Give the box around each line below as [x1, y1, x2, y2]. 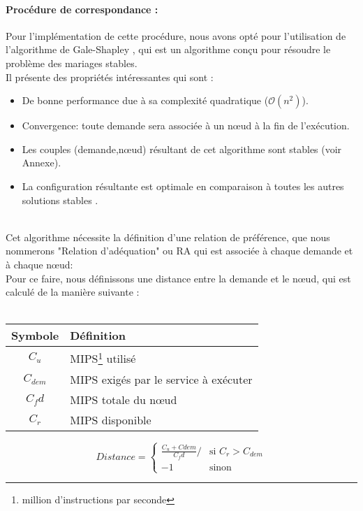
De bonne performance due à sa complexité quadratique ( [22, 93, 269, 108]
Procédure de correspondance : [6, 1, 158, 16]
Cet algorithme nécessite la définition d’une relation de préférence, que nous [6, 229, 330, 244]
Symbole [11, 327, 59, 344]
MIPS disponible [70, 411, 151, 428]
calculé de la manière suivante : [6, 285, 140, 299]
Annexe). [22, 155, 61, 170]
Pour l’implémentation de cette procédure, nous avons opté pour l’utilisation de [6, 28, 346, 43]
